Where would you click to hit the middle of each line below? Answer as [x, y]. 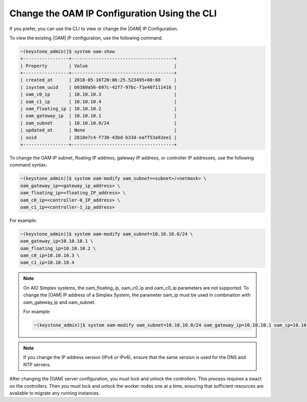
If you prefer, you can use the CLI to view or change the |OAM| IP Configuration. [94, 29]
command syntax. [28, 165]
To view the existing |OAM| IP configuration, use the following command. [86, 38]
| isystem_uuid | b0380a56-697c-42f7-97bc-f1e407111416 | [98, 87]
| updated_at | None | [98, 130]
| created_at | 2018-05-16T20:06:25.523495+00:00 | [98, 80]
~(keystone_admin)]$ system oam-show [68, 51]
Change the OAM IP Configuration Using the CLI [113, 13]
